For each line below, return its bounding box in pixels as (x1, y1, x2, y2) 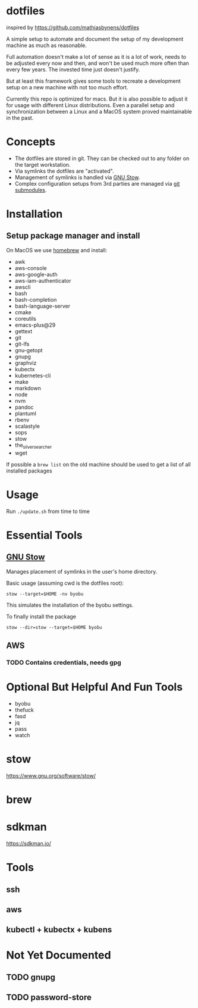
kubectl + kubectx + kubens (6, 925, 112, 935)
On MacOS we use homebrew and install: (6, 246, 108, 253)
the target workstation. (14, 161, 71, 168)
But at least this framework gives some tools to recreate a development (6, 77, 181, 84)
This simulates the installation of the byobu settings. (6, 601, 134, 608)
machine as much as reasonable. (6, 42, 87, 49)
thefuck (14, 706, 34, 713)
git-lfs (14, 340, 30, 348)
